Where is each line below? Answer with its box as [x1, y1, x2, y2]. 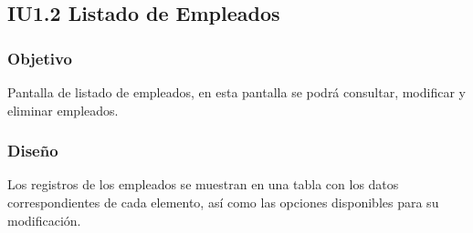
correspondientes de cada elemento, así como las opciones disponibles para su [7, 193, 439, 211]
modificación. [7, 210, 81, 229]
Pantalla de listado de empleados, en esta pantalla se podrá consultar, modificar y [7, 83, 466, 101]
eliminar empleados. [7, 100, 119, 119]
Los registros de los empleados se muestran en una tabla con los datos [7, 175, 399, 194]
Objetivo [7, 46, 72, 69]
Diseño [7, 139, 58, 162]
